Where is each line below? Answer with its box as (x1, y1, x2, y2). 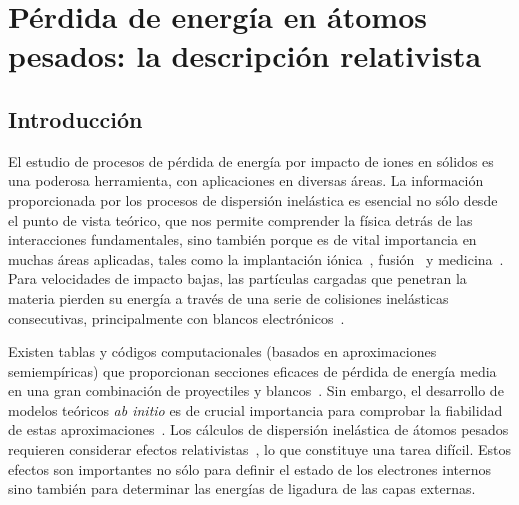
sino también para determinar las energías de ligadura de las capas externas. (8, 478, 476, 499)
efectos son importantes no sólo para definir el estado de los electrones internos (8, 458, 491, 479)
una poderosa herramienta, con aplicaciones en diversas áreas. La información (8, 170, 484, 191)
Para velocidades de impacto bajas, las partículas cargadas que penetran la (8, 268, 467, 289)
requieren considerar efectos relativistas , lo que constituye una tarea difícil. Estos (8, 439, 512, 460)
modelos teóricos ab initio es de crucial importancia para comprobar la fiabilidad (8, 399, 503, 420)
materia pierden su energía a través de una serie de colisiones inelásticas (8, 287, 449, 308)
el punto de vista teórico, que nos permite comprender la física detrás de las (8, 209, 473, 230)
